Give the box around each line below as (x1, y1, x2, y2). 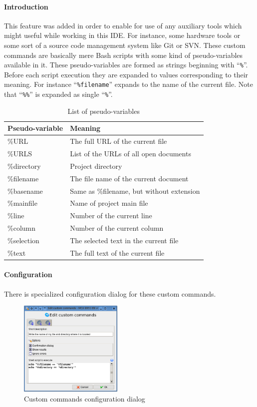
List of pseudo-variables (67, 105, 140, 116)
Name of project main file (70, 198, 148, 208)
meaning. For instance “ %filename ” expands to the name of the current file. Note (4, 79, 253, 89)
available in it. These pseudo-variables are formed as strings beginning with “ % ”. (4, 59, 248, 70)
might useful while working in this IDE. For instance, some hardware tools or (4, 30, 241, 40)
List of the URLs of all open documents (70, 148, 191, 159)
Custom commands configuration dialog (24, 393, 145, 404)
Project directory (70, 160, 122, 171)
